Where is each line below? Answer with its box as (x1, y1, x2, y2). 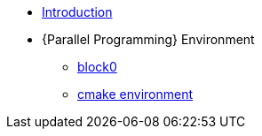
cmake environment (77, 87, 194, 102)
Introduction (42, 4, 113, 19)
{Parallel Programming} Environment (42, 32, 255, 47)
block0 (77, 59, 117, 74)
